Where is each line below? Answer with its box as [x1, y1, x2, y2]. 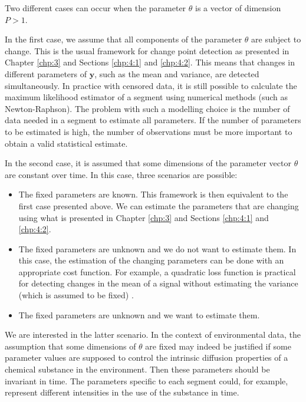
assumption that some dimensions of [5, 340, 136, 352]
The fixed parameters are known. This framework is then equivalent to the [18, 188, 288, 200]
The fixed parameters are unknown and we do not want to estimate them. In [18, 242, 297, 255]
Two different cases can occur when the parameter [5, 2, 186, 14]
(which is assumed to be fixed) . [18, 289, 134, 301]
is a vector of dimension [195, 2, 281, 14]
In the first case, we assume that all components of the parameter [5, 33, 242, 45]
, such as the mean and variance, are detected [94, 67, 259, 80]
